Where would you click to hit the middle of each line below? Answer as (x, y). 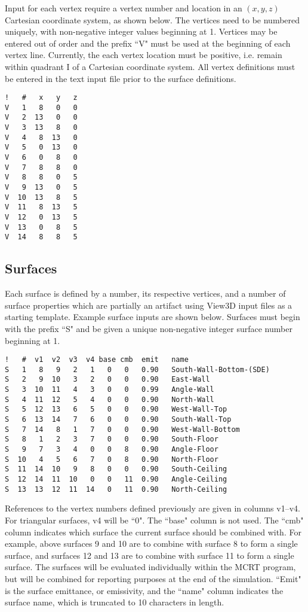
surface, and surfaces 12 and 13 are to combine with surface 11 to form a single (150, 555)
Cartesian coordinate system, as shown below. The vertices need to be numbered (153, 19)
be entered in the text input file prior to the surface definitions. (121, 78)
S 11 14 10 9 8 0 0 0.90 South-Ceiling (116, 469)
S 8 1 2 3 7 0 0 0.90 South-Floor (112, 439)
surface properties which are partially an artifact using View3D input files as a (149, 305)
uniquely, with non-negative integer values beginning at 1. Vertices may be (141, 31)
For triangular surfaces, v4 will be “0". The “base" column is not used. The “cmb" (154, 520)
